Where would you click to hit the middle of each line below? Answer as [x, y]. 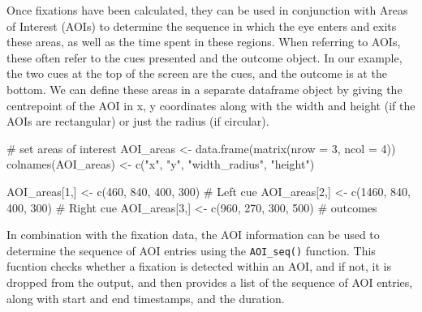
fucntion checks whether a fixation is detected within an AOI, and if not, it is [199, 266]
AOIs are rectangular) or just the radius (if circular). [138, 121]
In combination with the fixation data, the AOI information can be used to [193, 235]
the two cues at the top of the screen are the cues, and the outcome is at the [197, 73]
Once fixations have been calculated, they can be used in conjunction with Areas [207, 10]
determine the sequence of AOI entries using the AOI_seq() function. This [191, 250]
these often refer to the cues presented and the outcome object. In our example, [205, 57]
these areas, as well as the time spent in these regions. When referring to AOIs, [204, 42]
